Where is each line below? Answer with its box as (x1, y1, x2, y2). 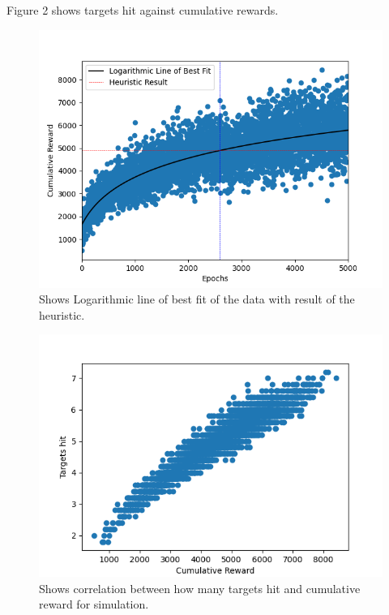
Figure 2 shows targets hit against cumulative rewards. (6, 2, 279, 18)
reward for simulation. (39, 596, 149, 613)
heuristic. (39, 306, 85, 323)
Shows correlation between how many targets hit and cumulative (39, 579, 361, 596)
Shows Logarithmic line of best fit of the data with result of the (39, 290, 355, 307)
